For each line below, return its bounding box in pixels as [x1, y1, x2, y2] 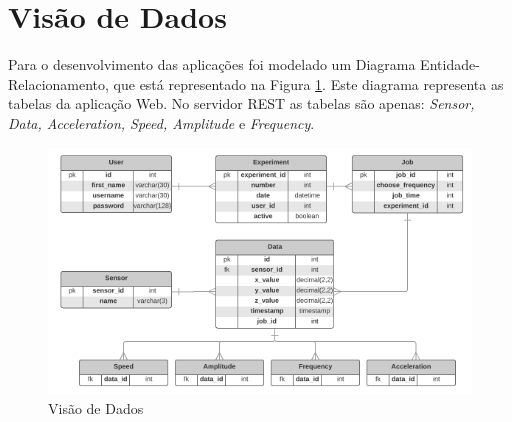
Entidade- [420, 54, 480, 75]
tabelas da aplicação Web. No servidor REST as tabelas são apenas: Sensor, [8, 93, 475, 114]
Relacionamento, [8, 73, 109, 94]
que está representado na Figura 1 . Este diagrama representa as [113, 73, 504, 94]
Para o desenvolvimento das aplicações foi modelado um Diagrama [8, 54, 416, 75]
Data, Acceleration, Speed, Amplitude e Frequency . [8, 112, 315, 133]
